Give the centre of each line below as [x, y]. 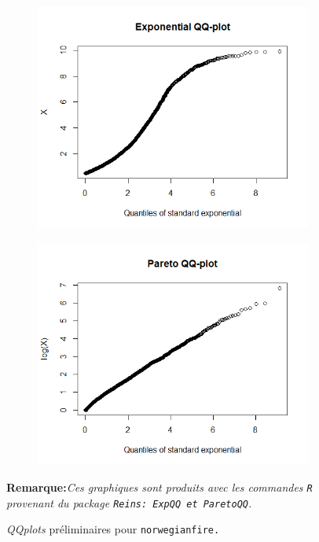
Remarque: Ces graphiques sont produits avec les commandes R [159, 487]
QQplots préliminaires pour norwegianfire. [113, 529]
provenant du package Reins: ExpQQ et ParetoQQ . [129, 502]
